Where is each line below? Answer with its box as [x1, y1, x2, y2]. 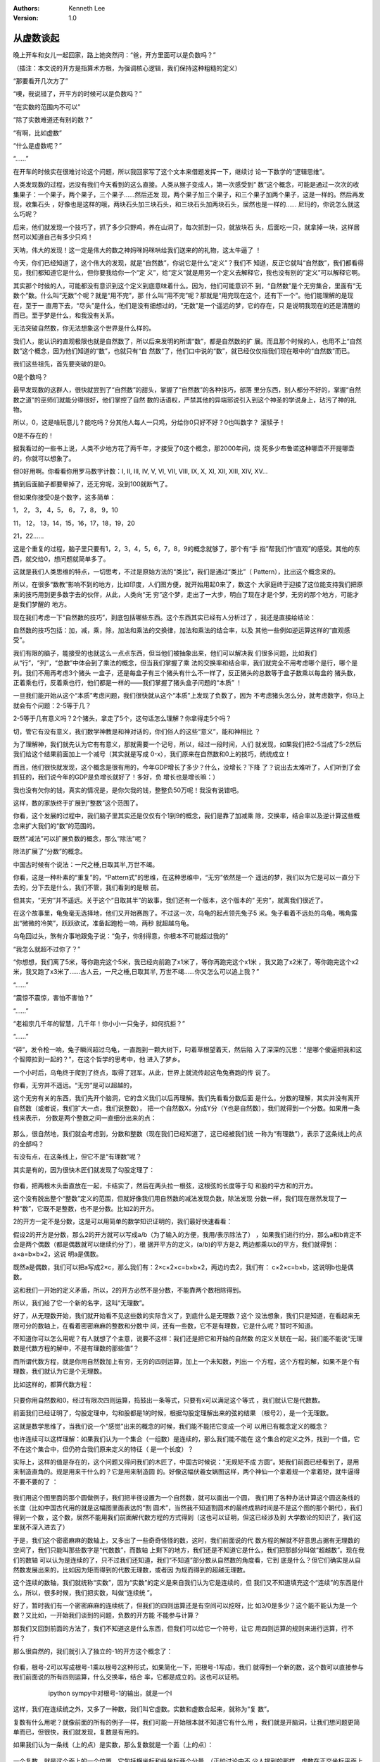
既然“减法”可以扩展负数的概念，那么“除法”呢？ [13, 834, 148, 843]
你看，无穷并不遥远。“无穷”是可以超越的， [13, 1080, 137, 1089]
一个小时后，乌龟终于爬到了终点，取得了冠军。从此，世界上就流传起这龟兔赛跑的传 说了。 [13, 1068, 274, 1076]
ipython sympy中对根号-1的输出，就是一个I [48, 1689, 172, 1697]
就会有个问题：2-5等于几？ [13, 701, 91, 710]
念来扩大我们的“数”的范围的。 [13, 821, 99, 830]
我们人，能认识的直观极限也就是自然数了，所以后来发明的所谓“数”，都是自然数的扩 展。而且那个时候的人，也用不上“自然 [13, 337, 362, 345]
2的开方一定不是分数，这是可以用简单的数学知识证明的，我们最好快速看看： [13, 1217, 233, 1226]
